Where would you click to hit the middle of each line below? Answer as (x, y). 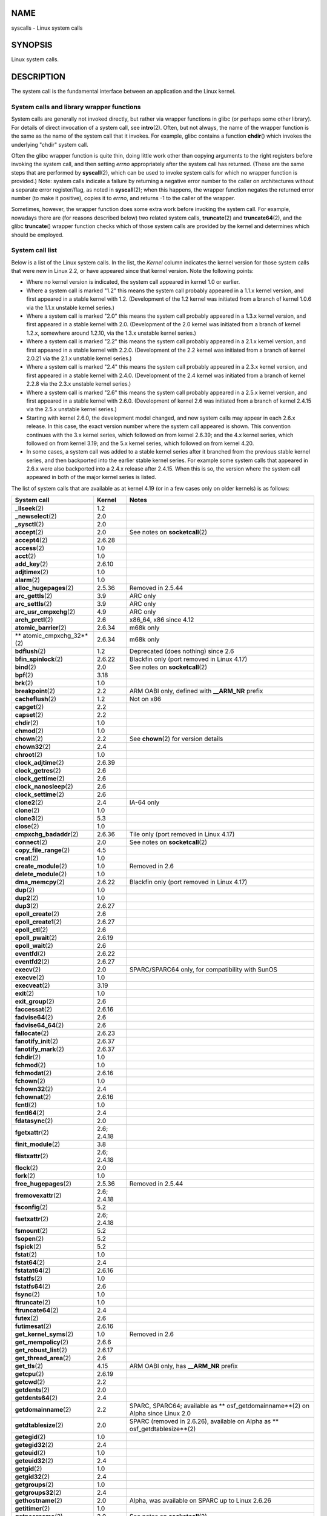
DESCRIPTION (38, 77)
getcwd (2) (30, 1382)
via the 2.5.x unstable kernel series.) (72, 409)
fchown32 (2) (34, 1089)
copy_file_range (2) (42, 850)
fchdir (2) (28, 1057)
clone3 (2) (29, 819)
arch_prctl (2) (34, 620)
